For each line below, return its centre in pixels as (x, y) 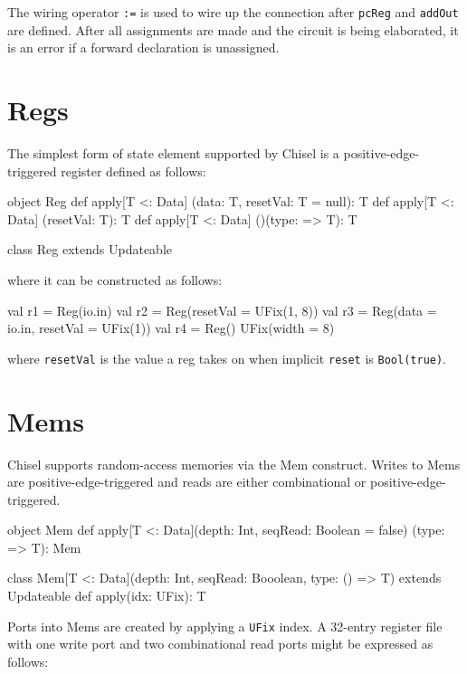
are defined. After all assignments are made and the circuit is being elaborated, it (233, 29)
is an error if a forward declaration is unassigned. (143, 47)
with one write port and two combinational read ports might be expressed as (220, 644)
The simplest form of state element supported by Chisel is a (173, 152)
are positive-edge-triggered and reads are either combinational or (187, 482)
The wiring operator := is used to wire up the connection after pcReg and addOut (233, 12)
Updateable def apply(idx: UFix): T (107, 596)
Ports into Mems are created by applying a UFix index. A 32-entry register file (225, 626)
